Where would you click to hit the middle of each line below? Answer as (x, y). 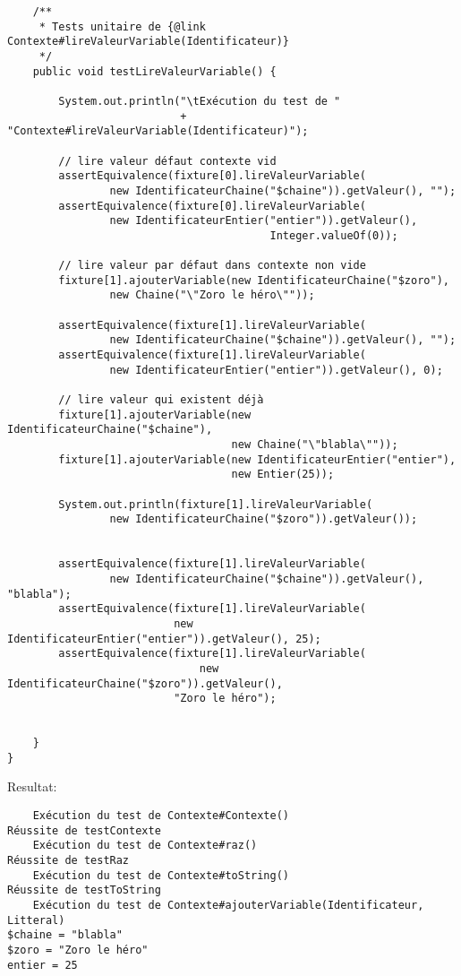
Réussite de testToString (84, 890)
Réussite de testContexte (84, 830)
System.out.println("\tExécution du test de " (200, 101)
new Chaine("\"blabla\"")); (315, 445)
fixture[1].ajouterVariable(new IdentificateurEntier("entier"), (257, 459)
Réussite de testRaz (68, 861)
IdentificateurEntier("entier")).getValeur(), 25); (164, 639)
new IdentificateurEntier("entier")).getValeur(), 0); (276, 370)
